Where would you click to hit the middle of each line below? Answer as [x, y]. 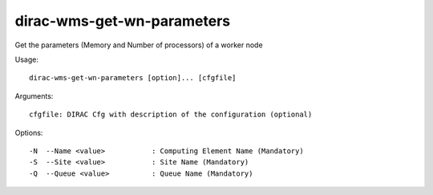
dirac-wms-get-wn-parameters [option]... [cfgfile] [133, 78]
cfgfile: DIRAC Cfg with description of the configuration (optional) [171, 115]
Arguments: [34, 95]
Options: [29, 132]
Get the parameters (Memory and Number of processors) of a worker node [139, 45]
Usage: [27, 59]
